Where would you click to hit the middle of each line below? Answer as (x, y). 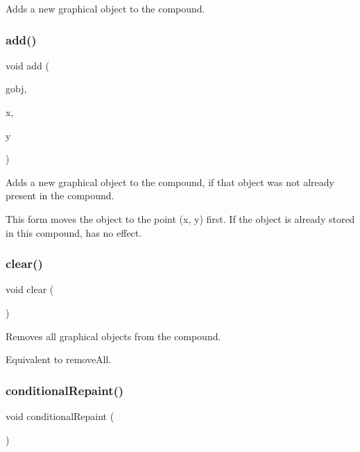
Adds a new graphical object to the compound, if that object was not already (170, 182)
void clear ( (30, 289)
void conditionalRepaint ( (60, 416)
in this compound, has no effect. (74, 232)
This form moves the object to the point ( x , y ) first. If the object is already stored (180, 218)
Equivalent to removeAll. (59, 359)
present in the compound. (60, 195)
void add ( (28, 65)
